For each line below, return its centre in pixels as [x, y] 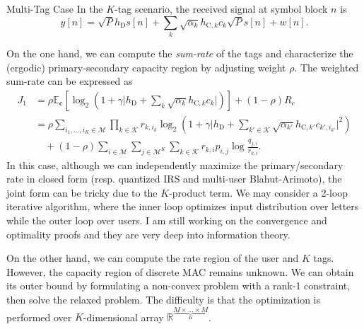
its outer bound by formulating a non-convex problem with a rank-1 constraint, [178, 285]
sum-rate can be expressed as [70, 81]
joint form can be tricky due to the [82, 192]
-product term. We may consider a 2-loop [259, 192]
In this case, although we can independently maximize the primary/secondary [175, 164]
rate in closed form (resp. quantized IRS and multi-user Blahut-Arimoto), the [174, 179]
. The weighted [327, 67]
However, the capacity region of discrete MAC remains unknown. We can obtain [180, 271]
